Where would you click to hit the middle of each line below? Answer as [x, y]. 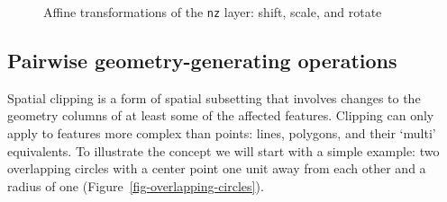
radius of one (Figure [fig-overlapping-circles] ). [136, 185]
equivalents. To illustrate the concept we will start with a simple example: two [223, 150]
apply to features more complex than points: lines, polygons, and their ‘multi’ [222, 133]
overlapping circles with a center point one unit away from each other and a [217, 168]
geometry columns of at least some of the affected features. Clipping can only [221, 115]
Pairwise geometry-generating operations [202, 61]
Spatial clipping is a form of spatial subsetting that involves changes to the [214, 97]
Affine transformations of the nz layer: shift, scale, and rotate [213, 12]
